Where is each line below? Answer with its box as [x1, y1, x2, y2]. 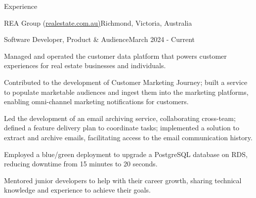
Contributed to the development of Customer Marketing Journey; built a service [4, 77, 248, 87]
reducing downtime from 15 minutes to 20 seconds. [4, 158, 158, 169]
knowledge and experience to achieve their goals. [4, 185, 151, 195]
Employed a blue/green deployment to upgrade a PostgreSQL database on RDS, [4, 149, 248, 159]
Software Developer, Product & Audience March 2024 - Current [4, 34, 195, 44]
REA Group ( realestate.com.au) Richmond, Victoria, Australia [4, 17, 192, 28]
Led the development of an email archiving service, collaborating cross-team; [4, 113, 236, 123]
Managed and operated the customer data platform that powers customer [4, 50, 227, 61]
